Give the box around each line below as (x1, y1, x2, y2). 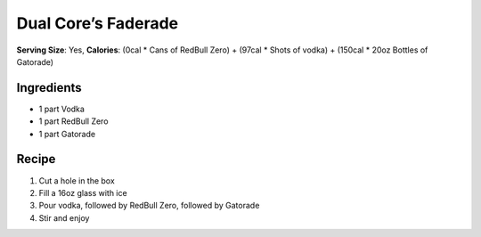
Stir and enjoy (38, 212, 90, 223)
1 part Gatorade (38, 128, 96, 139)
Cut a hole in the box (38, 175, 115, 186)
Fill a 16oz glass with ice (38, 187, 128, 198)
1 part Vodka (38, 103, 85, 114)
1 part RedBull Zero (38, 116, 109, 127)
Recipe (16, 151, 56, 167)
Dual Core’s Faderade (16, 13, 179, 33)
